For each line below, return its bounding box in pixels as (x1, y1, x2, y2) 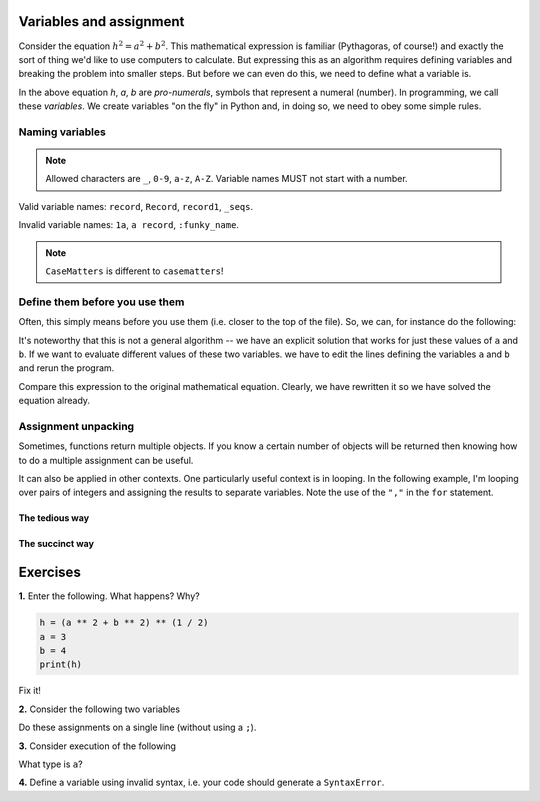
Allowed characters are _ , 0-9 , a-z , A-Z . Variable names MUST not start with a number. (45, 173, 409, 185)
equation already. (18, 395, 90, 407)
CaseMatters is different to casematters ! (45, 265, 224, 277)
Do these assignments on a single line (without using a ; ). (18, 721, 257, 734)
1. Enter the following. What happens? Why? (18, 590, 200, 602)
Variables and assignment (18, 13, 185, 30)
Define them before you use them (18, 295, 185, 309)
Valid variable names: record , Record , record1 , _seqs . (18, 200, 254, 212)
